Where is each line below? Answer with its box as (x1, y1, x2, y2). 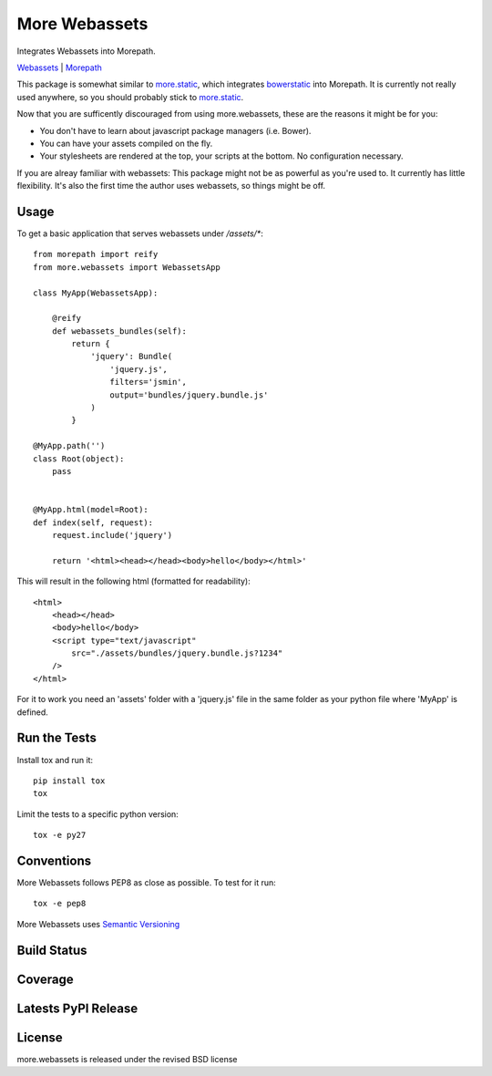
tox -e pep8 (33, 898, 87, 909)
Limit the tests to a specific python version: (16, 808, 179, 820)
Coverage (16, 971, 74, 987)
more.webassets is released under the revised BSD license (16, 1053, 238, 1064)
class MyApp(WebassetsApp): (33, 287, 159, 298)
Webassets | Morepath (16, 62, 102, 73)
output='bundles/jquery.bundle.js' (109, 389, 269, 400)
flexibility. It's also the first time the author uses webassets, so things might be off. (16, 181, 326, 191)
